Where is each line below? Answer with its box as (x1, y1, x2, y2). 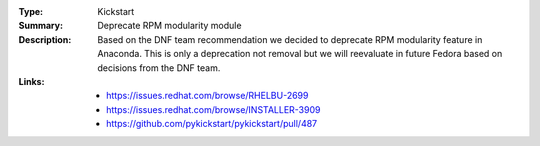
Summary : (18, 20, 64, 32)
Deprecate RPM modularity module (97, 20, 242, 32)
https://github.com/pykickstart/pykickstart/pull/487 (106, 118, 318, 130)
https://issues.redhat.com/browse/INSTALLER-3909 (106, 103, 321, 115)
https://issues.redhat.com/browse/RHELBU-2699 (106, 90, 309, 102)
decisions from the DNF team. (97, 61, 221, 74)
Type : (18, 6, 44, 17)
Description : (18, 33, 72, 45)
